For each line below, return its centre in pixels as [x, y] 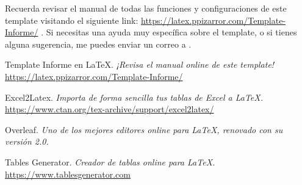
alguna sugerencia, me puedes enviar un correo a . [98, 44]
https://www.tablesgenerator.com [68, 174]
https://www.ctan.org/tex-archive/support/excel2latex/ [110, 109]
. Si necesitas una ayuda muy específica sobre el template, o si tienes [169, 32]
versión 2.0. [27, 141]
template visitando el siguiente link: [72, 20]
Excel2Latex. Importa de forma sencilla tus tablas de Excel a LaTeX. [134, 97]
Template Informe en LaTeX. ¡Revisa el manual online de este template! [140, 64]
